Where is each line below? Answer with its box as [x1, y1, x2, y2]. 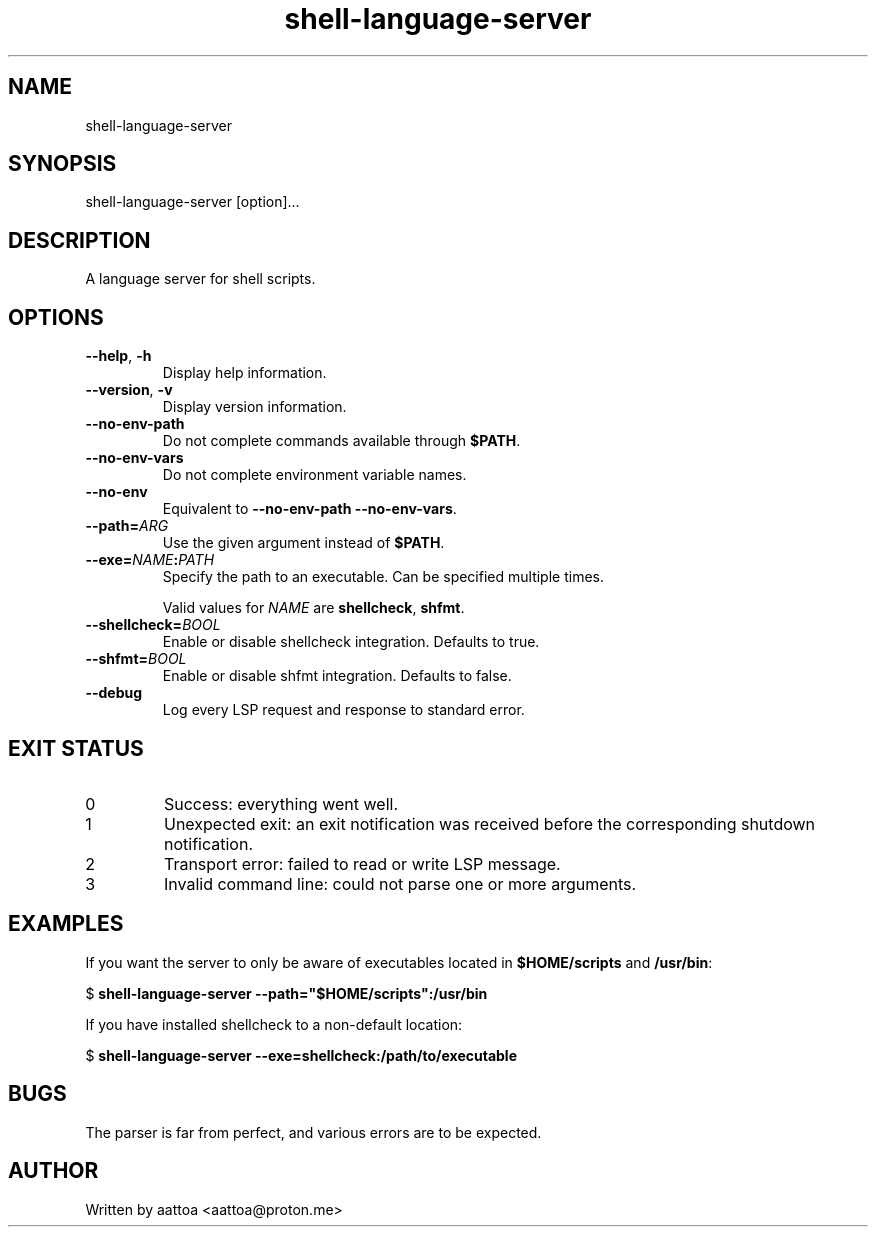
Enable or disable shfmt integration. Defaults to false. [162, 667, 512, 685]
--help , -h [85, 347, 152, 365]
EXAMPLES [8, 911, 124, 937]
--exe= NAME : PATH [85, 551, 215, 569]
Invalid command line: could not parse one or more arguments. [163, 873, 637, 894]
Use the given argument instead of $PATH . [162, 534, 445, 552]
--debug [85, 684, 143, 702]
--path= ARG [85, 517, 169, 535]
